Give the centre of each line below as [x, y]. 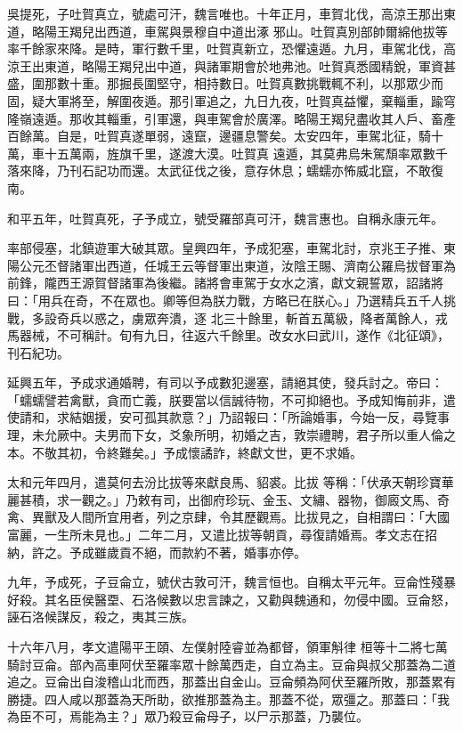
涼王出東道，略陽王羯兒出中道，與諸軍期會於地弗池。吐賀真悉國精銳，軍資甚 [231, 65]
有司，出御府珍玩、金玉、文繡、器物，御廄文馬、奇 [300, 499]
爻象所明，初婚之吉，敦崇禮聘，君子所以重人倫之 [312, 435]
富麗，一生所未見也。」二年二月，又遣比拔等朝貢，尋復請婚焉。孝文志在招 [222, 535]
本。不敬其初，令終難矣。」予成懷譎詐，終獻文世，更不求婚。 [185, 452]
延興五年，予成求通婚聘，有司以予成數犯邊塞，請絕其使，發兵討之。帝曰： [225, 382]
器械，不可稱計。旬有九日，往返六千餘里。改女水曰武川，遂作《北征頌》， [234, 335]
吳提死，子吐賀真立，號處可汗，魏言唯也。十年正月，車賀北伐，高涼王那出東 [231, 13]
